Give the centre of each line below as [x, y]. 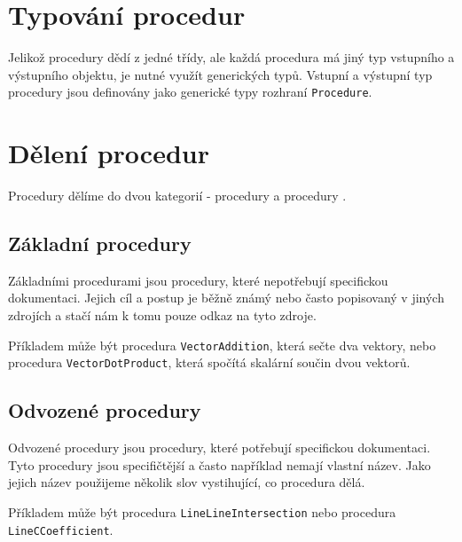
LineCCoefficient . [61, 529]
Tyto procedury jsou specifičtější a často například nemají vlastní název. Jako [219, 464]
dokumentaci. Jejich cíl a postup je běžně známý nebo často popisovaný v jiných [226, 298]
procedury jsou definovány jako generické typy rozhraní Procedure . [190, 92]
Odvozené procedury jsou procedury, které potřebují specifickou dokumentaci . [219, 448]
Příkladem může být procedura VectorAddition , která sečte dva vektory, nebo [222, 345]
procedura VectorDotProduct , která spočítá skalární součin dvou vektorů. [209, 362]
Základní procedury [100, 244]
